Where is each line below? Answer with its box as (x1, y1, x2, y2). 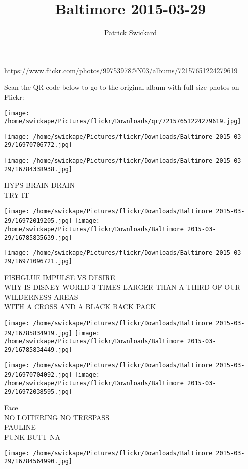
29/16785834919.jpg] (4, 329, 73, 337)
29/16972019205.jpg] (4, 217, 73, 225)
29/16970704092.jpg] (4, 371, 73, 379)
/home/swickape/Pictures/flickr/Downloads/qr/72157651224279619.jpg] (4, 118, 241, 125)
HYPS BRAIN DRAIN (4, 180, 75, 190)
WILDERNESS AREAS (4, 291, 78, 302)
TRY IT (4, 190, 29, 200)
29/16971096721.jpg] (4, 257, 73, 265)
